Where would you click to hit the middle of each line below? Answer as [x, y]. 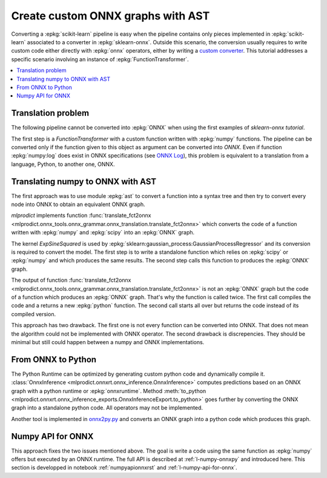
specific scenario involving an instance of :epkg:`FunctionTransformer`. [100, 59]
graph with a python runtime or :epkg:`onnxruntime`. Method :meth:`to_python [109, 391]
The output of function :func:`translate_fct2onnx [71, 280]
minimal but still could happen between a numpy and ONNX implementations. [108, 342]
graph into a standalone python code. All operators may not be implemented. [107, 408]
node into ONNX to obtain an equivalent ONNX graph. [78, 204]
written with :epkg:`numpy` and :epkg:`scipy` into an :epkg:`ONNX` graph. [103, 233]
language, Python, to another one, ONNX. [63, 164]
